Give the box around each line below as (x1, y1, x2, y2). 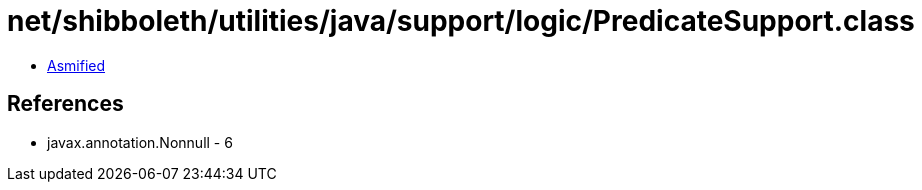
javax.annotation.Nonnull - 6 (47, 133, 233, 151)
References (7, 91, 124, 117)
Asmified (47, 56, 106, 74)
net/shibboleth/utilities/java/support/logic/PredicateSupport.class (7, 4, 915, 38)
